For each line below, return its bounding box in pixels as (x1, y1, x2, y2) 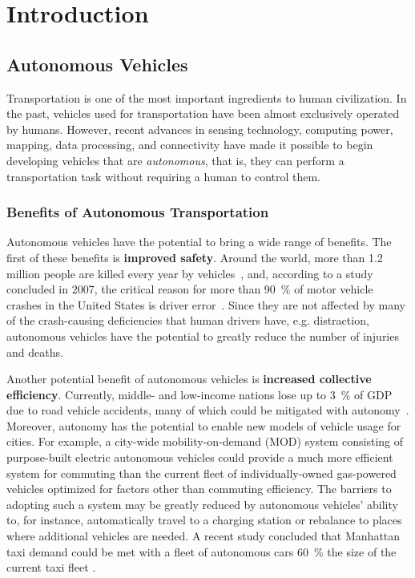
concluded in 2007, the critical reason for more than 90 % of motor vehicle (6, 281, 373, 297)
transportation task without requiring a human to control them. (6, 168, 321, 184)
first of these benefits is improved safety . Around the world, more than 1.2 (6, 249, 383, 265)
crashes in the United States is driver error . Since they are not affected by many (6, 296, 405, 313)
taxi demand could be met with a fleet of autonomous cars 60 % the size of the (6, 543, 397, 560)
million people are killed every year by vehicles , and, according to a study (6, 265, 373, 281)
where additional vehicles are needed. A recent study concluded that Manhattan (6, 527, 401, 544)
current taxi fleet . (6, 559, 96, 576)
